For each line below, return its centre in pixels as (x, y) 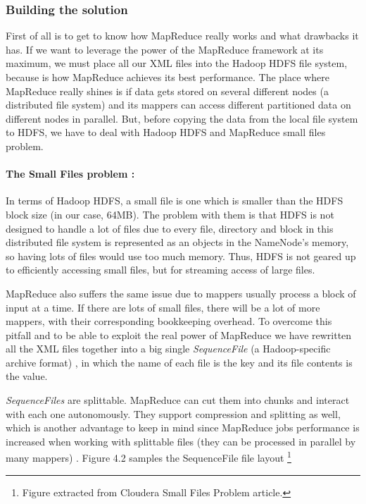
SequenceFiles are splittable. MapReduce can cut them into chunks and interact (178, 400)
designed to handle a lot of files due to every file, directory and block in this (170, 228)
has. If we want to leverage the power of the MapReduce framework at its (165, 49)
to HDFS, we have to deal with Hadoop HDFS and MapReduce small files (166, 132)
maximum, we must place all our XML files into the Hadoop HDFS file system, (177, 63)
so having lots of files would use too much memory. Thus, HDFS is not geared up (181, 256)
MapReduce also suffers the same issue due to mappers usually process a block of (181, 293)
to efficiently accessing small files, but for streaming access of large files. (160, 270)
